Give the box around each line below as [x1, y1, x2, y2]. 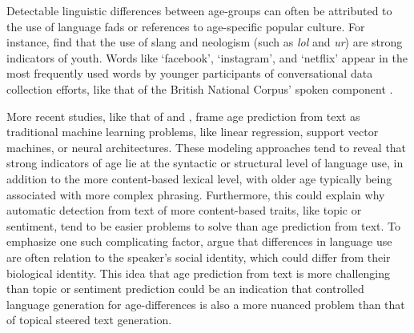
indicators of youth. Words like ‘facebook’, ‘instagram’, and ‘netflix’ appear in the [6, 49, 408, 66]
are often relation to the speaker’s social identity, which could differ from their [6, 248, 391, 265]
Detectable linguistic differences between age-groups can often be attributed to [6, 2, 392, 18]
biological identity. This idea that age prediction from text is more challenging [6, 264, 391, 281]
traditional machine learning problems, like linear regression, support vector [6, 123, 379, 140]
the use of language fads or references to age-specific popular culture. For [6, 18, 365, 34]
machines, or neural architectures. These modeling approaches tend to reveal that [6, 138, 407, 155]
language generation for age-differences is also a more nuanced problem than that [6, 295, 405, 312]
